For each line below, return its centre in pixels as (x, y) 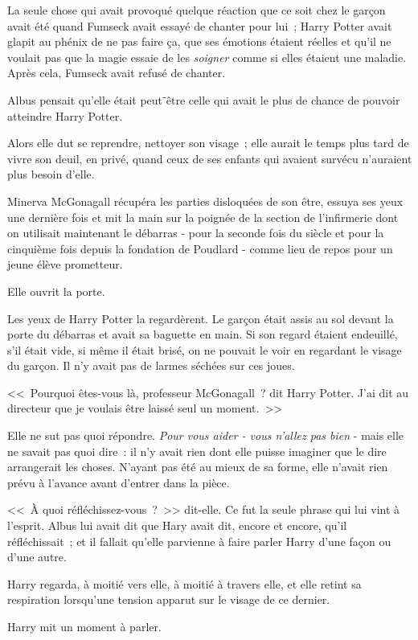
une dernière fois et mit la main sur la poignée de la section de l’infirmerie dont (203, 217)
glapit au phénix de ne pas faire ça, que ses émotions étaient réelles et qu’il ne (199, 41)
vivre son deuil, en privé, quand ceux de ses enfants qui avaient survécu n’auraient (210, 158)
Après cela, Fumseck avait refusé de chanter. (117, 73)
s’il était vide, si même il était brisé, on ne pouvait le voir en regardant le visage (205, 349)
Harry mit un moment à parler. (84, 626)
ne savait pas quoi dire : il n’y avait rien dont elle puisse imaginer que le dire (197, 451)
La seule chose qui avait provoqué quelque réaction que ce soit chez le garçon (197, 10)
